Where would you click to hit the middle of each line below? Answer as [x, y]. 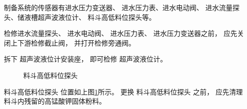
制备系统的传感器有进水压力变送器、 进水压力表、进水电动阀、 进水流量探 [122, 7]
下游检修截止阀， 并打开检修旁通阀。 [76, 42]
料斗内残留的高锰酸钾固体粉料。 [55, 101]
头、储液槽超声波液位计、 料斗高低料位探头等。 [80, 17]
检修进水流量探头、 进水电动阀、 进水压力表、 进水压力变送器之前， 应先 [121, 33]
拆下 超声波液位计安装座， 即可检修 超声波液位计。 [85, 59]
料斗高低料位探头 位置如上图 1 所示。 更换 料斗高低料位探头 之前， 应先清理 [123, 91]
